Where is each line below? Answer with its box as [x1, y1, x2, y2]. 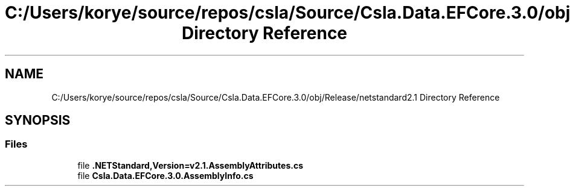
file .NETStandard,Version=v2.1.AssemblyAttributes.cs [77, 160, 303, 171]
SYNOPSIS [5, 113, 71, 128]
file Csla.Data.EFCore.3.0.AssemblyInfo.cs [77, 170, 254, 181]
